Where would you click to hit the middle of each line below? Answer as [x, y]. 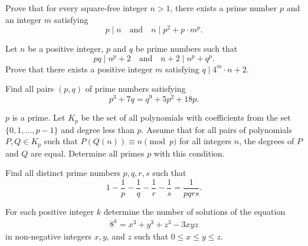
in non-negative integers [48, 236]
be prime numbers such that [186, 49]
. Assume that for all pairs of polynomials [217, 129]
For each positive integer [50, 211]
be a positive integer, [66, 49]
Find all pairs [30, 89]
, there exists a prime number [224, 8]
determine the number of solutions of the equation [194, 211]
